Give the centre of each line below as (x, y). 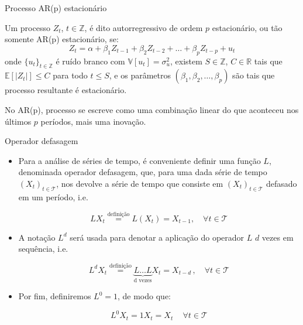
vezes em (278, 237)
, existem (186, 61)
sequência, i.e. (43, 249)
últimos (18, 121)
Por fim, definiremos (55, 296)
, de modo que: (144, 296)
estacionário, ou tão (247, 27)
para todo (70, 75)
